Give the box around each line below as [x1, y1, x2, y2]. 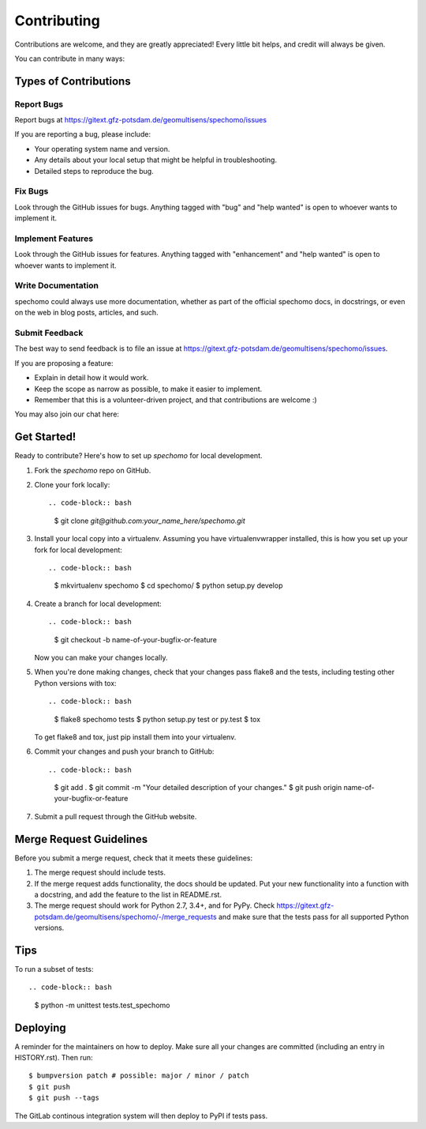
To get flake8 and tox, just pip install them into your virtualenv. [34, 732, 237, 742]
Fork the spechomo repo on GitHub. [34, 465, 151, 475]
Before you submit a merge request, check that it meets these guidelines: [14, 853, 253, 863]
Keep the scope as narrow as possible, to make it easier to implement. [34, 384, 263, 393]
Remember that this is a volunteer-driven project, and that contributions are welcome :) [34, 395, 317, 405]
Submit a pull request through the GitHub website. [34, 811, 197, 821]
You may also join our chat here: [14, 409, 120, 419]
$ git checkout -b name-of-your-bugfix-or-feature [54, 634, 217, 644]
